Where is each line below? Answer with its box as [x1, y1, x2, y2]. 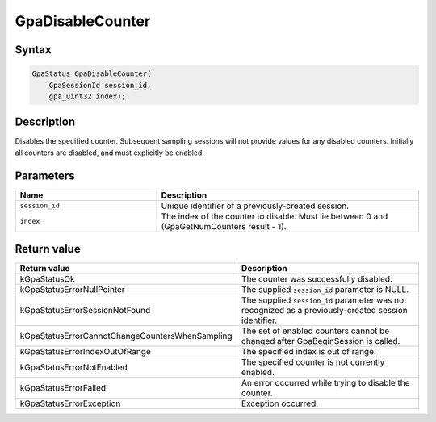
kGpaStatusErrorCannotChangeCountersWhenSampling [19, 331, 233, 342]
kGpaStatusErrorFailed [19, 382, 107, 394]
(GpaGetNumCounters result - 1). [161, 220, 287, 232]
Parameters [15, 169, 75, 182]
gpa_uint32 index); [48, 91, 127, 101]
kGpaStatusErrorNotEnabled [19, 361, 128, 373]
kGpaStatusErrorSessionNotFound [19, 305, 151, 316]
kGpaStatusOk [19, 274, 76, 285]
